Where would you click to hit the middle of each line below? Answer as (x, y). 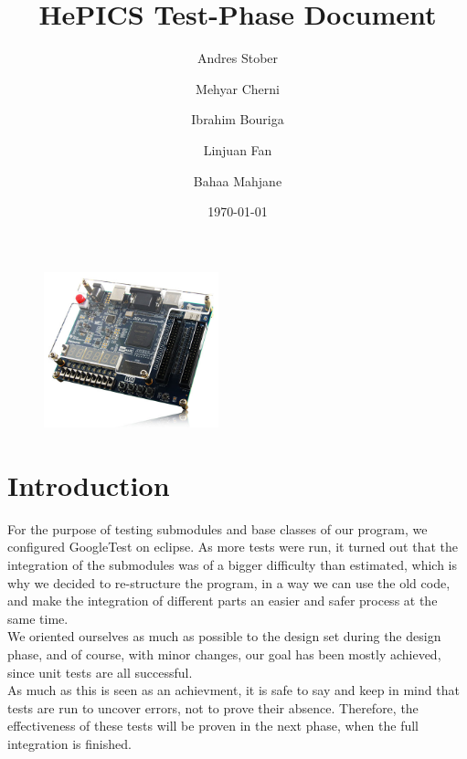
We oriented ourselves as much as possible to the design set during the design (224, 636)
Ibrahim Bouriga (238, 119)
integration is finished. (69, 743)
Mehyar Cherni (238, 88)
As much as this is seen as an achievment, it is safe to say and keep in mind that (233, 690)
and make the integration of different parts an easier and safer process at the (223, 601)
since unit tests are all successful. (100, 672)
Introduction (89, 485)
